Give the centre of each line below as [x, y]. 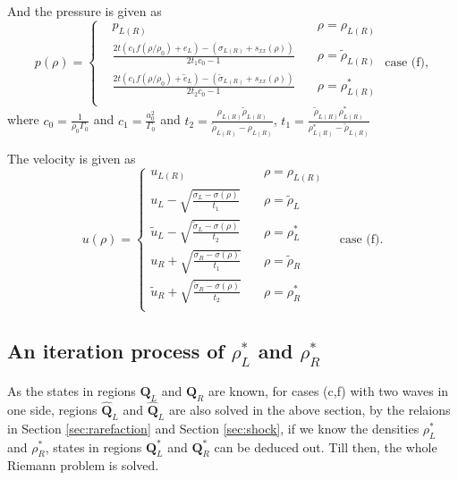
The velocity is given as [72, 158]
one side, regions [52, 409]
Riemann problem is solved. [83, 465]
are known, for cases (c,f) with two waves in [328, 390]
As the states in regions [72, 390]
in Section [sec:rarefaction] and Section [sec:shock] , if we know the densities [213, 428]
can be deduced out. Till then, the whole [326, 446]
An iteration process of [116, 351]
